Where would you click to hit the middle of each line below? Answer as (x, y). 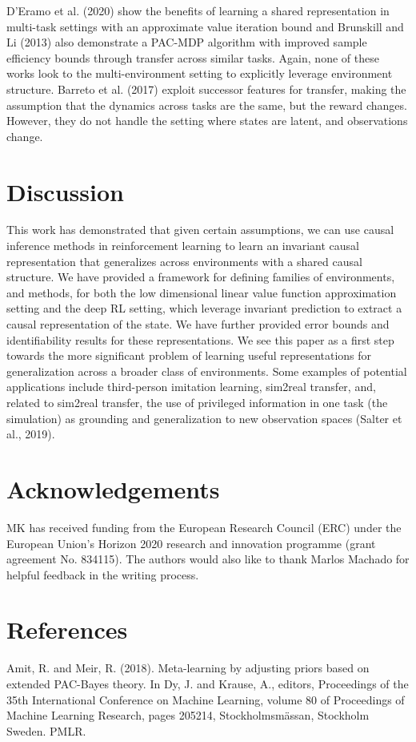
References (67, 629)
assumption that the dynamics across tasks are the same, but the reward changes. (207, 105)
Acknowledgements (113, 488)
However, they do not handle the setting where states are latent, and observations (207, 121)
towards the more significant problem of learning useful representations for (189, 355)
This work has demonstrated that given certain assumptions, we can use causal (200, 230)
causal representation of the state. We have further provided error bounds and (198, 324)
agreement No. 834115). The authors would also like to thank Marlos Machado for (208, 559)
